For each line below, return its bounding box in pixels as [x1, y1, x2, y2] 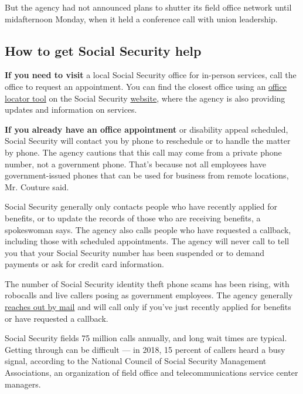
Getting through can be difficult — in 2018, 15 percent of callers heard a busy [5, 343, 285, 355]
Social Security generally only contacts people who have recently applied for [5, 200, 277, 213]
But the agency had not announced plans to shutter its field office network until [5, 1, 292, 13]
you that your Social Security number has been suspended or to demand [5, 246, 264, 258]
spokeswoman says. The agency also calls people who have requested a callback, [5, 223, 291, 235]
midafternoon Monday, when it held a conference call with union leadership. [5, 12, 278, 25]
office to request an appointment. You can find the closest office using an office [5, 80, 287, 92]
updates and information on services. [5, 103, 137, 116]
